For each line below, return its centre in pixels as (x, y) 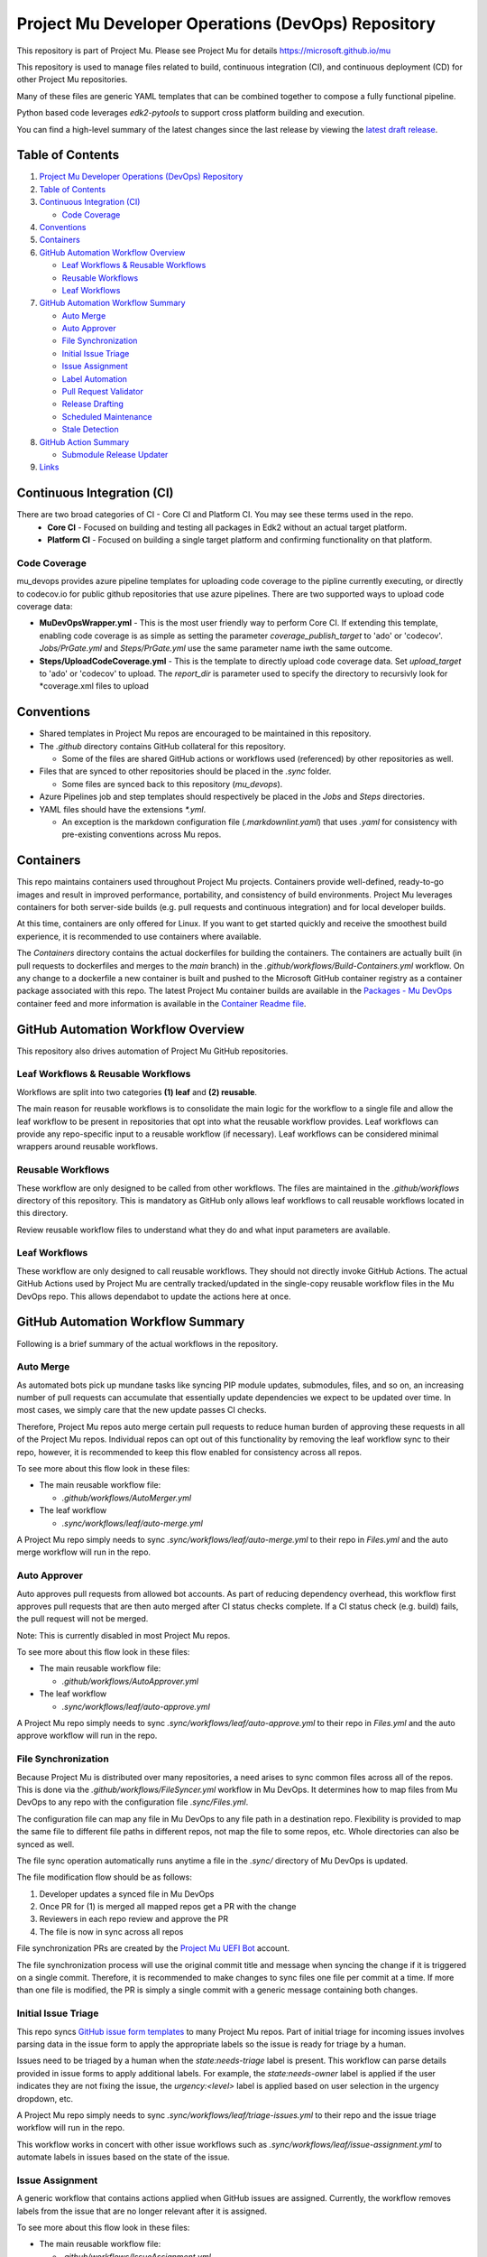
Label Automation (95, 378)
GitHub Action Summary (84, 441)
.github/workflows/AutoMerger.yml (127, 1498)
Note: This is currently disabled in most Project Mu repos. (124, 1635)
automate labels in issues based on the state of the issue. (123, 2157)
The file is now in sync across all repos (111, 1931)
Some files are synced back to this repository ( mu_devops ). (172, 784)
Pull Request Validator (102, 392)
